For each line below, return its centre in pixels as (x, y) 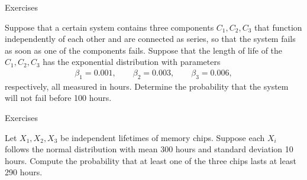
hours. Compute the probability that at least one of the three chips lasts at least (151, 160)
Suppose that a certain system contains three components (109, 27)
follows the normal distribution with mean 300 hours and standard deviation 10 (149, 149)
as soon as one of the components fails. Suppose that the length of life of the (144, 50)
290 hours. (24, 172)
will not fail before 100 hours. (58, 98)
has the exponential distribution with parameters (132, 62)
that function (278, 27)
